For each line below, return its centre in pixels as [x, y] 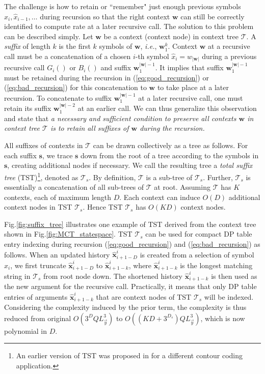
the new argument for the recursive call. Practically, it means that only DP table [130, 286]
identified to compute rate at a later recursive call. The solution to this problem [129, 26]
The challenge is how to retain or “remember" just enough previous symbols [123, 6]
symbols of [116, 46]
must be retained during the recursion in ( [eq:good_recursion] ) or [107, 77]
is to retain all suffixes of [89, 128]
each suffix [20, 155]
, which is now [223, 318]
